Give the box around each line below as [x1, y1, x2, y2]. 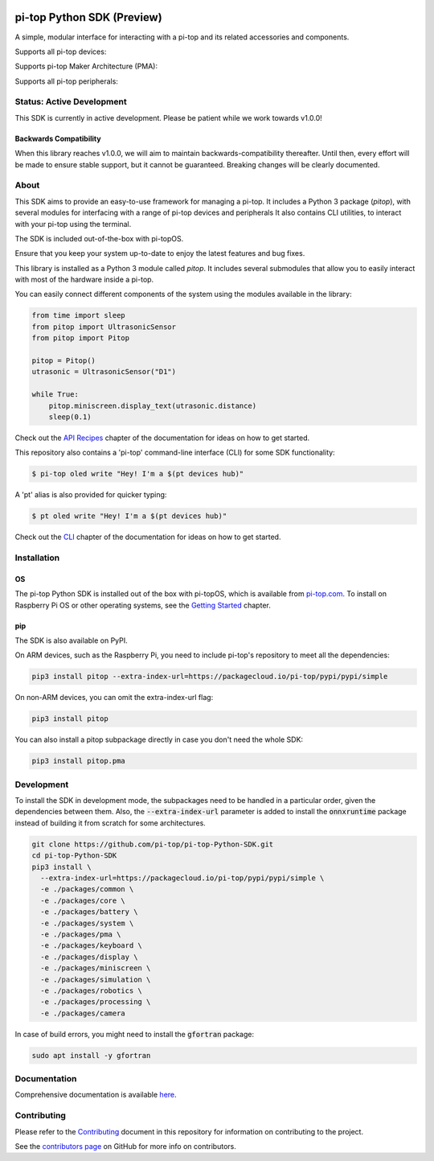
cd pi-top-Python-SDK [31, 851, 117, 860]
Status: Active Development [14, 97, 128, 108]
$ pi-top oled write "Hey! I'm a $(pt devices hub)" [31, 469, 244, 479]
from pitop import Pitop [31, 334, 130, 343]
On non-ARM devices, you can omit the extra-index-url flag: [14, 693, 214, 702]
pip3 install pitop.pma [31, 756, 126, 766]
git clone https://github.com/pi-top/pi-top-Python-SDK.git [31, 839, 274, 849]
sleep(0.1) [48, 412, 92, 422]
